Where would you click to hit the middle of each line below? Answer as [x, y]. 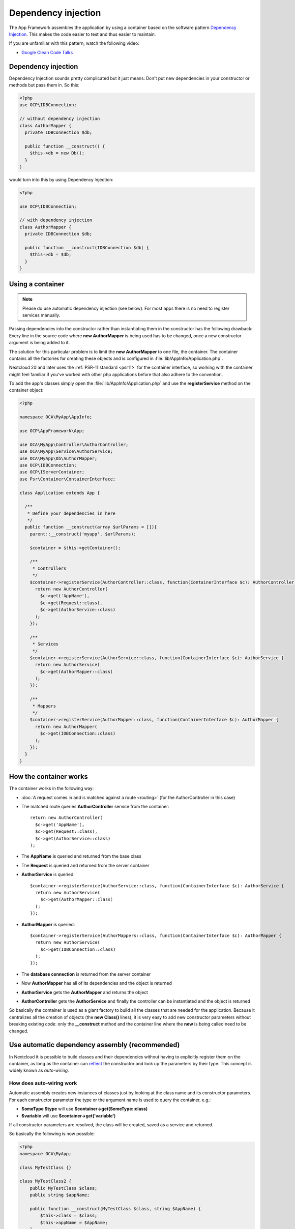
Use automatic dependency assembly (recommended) [94, 1045]
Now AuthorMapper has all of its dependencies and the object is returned [97, 983]
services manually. [41, 315]
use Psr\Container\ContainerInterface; [67, 479]
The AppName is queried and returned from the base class [81, 856]
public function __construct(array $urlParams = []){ [91, 527]
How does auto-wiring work [43, 1083]
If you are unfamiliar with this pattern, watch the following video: [74, 43]
